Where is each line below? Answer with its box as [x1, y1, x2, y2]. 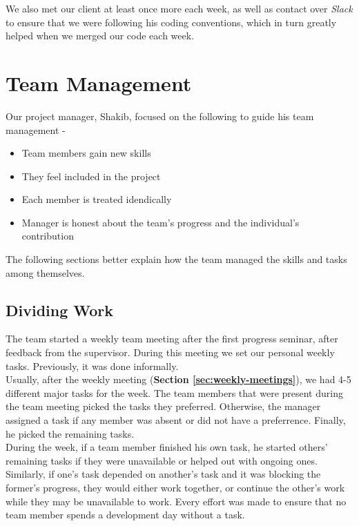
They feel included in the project [21, 168, 161, 183]
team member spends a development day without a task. [6, 507, 245, 522]
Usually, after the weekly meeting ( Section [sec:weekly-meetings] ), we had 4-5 [6, 372, 351, 387]
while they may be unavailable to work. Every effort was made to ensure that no [6, 494, 347, 508]
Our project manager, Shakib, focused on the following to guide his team [6, 108, 314, 123]
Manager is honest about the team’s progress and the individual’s [21, 215, 300, 229]
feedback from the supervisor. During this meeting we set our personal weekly [6, 345, 335, 360]
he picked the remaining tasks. [6, 426, 135, 440]
